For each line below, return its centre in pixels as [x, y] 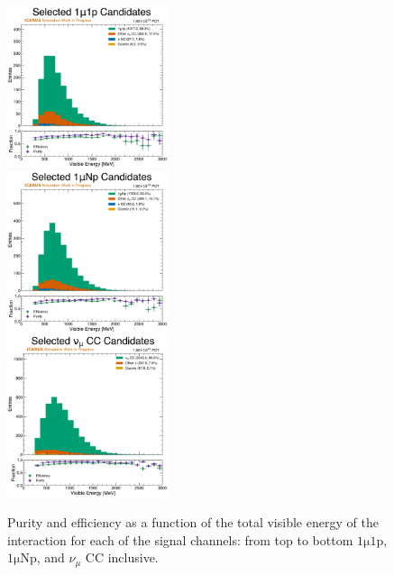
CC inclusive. [122, 557]
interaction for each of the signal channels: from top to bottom [180, 539]
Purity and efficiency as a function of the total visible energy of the [193, 522]
